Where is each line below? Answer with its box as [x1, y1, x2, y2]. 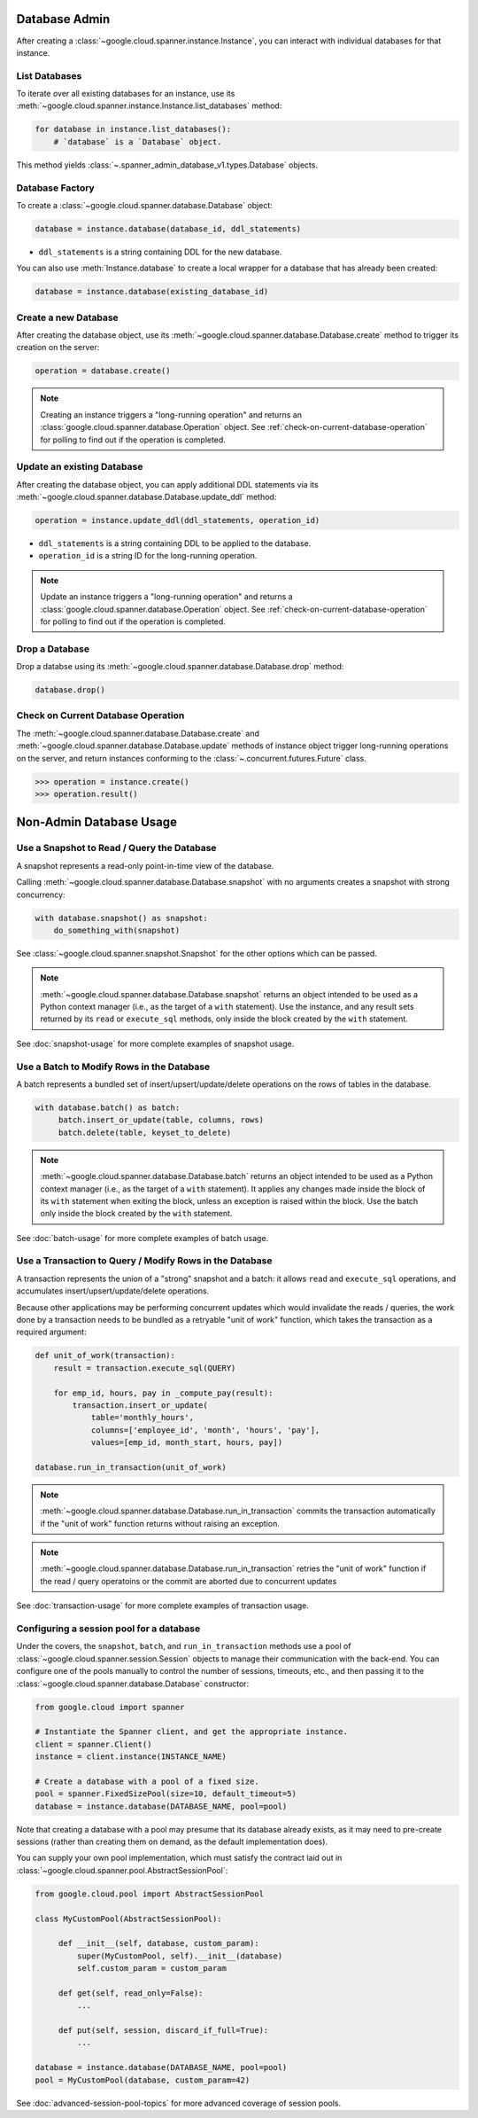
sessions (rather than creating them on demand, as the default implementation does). [16, 1836, 328, 1848]
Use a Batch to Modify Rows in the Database [16, 1060, 211, 1073]
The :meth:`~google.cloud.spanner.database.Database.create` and [16, 728, 260, 739]
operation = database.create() [35, 366, 172, 376]
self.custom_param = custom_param [76, 1964, 227, 1973]
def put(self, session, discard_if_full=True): [58, 2026, 269, 2036]
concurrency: [16, 889, 66, 900]
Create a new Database [16, 311, 119, 324]
